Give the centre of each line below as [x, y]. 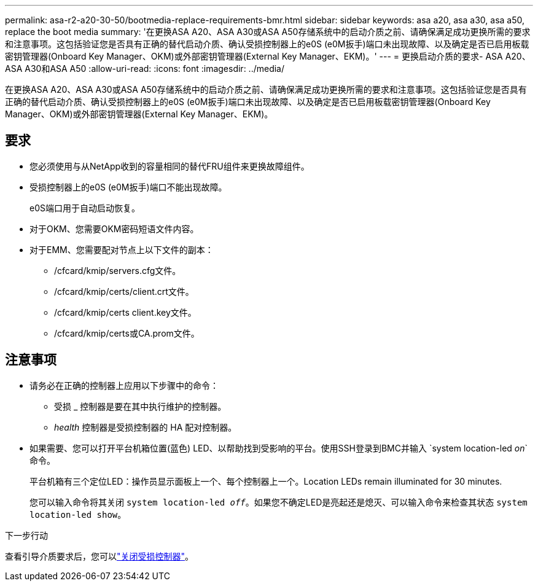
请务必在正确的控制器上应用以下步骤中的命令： [124, 385]
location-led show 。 [78, 514]
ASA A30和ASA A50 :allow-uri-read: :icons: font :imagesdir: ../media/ [145, 68]
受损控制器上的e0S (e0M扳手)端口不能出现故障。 [128, 187]
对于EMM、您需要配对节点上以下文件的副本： [122, 249]
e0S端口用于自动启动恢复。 [85, 208]
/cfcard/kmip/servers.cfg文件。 [118, 270]
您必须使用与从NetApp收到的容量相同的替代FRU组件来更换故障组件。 [170, 166]
